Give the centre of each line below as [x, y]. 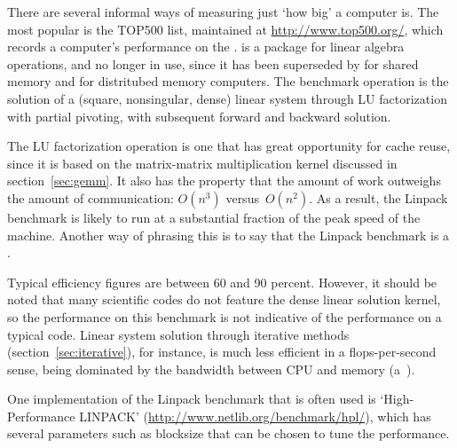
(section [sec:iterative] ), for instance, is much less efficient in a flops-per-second [222, 352]
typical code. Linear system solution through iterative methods [178, 334]
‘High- [397, 399]
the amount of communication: [91, 197]
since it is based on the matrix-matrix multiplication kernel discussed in [202, 163]
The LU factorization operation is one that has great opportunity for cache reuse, [229, 146]
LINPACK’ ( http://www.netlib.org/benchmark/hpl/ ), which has [255, 416]
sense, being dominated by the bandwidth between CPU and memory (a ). [211, 369]
